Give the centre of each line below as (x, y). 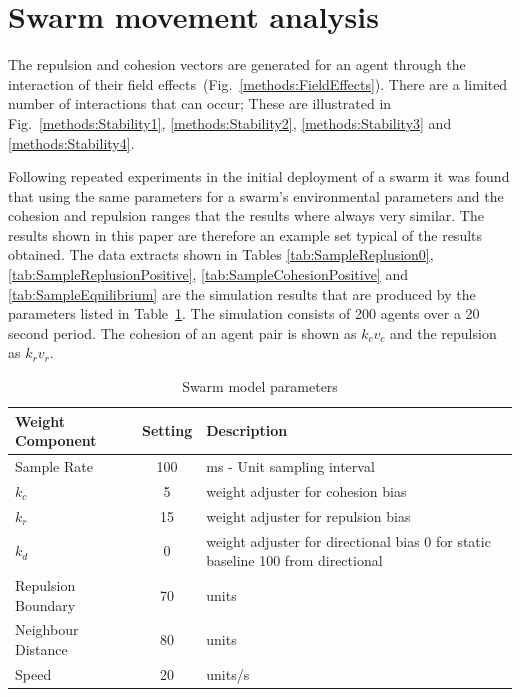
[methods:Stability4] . (71, 142)
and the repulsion (443, 332)
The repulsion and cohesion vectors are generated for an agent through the (237, 64)
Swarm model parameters (260, 386)
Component (56, 440)
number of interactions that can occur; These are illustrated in (200, 103)
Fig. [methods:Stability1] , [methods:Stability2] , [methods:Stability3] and (230, 122)
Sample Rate (54, 466)
